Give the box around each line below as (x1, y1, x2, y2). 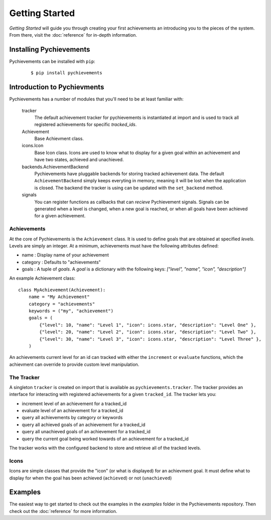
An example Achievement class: (9, 275, 75, 281)
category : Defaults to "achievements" (22, 259, 101, 265)
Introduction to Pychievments (9, 83, 104, 91)
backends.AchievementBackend (22, 164, 89, 170)
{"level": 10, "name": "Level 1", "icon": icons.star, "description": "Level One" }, (39, 322, 256, 328)
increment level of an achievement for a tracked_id (22, 401, 127, 407)
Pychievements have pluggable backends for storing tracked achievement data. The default (34, 171, 224, 177)
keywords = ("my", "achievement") (28, 308, 114, 314)
